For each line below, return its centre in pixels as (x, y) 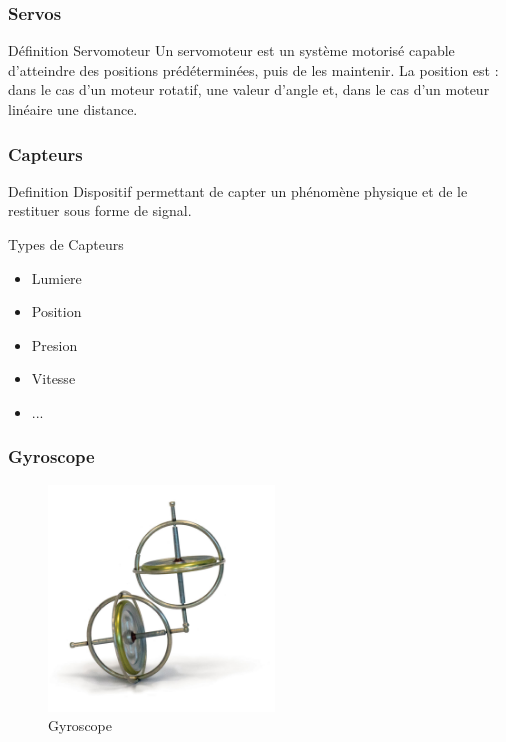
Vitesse (53, 378)
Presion (54, 344)
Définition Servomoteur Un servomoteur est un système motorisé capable (231, 50)
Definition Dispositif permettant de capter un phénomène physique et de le (238, 190)
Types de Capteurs (66, 244)
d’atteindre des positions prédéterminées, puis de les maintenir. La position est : (253, 69)
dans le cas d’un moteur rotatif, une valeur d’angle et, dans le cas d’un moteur (249, 89)
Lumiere (56, 277)
